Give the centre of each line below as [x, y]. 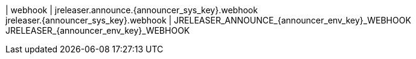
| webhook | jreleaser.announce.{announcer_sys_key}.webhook [132, 10]
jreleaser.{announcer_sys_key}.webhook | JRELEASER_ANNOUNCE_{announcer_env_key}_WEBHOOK [208, 20]
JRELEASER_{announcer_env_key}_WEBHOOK [98, 30]
